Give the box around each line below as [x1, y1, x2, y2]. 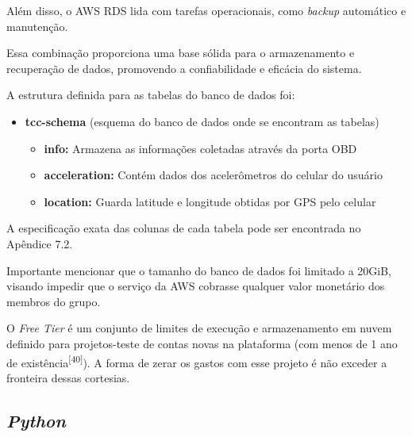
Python [6, 408, 66, 432]
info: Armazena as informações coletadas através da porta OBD [44, 140, 357, 156]
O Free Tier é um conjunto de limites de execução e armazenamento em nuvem [6, 320, 392, 336]
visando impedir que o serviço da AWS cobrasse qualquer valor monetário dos [6, 278, 385, 294]
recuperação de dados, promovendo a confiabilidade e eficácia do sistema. [6, 59, 362, 76]
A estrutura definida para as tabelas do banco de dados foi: [6, 86, 295, 103]
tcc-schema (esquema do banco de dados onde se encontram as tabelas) [25, 113, 379, 129]
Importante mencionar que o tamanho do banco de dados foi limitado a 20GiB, [6, 262, 392, 278]
